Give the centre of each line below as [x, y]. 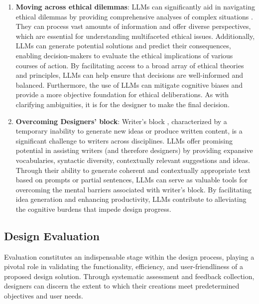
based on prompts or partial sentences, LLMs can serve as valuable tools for [131, 180]
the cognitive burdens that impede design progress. [93, 209]
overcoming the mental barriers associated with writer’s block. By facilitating [134, 189]
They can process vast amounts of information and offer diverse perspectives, [133, 26]
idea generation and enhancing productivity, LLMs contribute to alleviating [131, 199]
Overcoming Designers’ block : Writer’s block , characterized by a [121, 121]
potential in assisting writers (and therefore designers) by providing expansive [134, 150]
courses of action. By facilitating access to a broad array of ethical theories [130, 65]
